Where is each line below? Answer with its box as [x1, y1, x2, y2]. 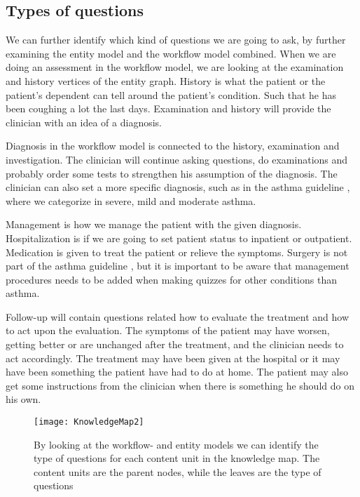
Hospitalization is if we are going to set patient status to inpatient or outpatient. [6, 230, 352, 245]
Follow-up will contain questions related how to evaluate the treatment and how [6, 309, 349, 324]
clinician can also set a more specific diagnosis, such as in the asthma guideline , [6, 180, 350, 194]
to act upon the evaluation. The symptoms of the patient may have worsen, [6, 323, 330, 338]
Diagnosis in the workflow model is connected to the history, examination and [6, 138, 340, 153]
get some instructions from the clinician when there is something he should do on [6, 378, 354, 392]
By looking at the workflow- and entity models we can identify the [34, 437, 319, 451]
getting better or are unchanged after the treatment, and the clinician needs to [6, 337, 344, 352]
